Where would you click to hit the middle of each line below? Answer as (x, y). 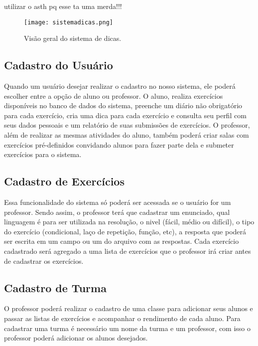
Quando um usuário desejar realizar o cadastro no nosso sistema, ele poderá (120, 86)
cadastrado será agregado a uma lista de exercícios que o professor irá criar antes (128, 251)
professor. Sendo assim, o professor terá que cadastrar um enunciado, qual (117, 212)
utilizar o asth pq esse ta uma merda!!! (63, 6)
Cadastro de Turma (55, 287)
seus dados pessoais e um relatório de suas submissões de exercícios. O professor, (127, 125)
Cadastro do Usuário (59, 65)
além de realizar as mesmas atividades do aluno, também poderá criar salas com (127, 135)
